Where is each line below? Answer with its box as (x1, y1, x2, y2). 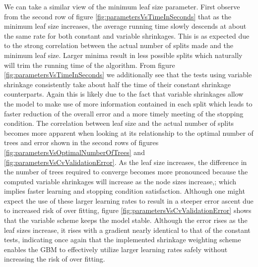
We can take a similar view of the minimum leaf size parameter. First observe (4, 1, 240, 11)
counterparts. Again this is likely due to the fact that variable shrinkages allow (4, 89, 244, 99)
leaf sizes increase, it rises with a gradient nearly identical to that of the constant (4, 224, 251, 235)
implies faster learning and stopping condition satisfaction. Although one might (4, 186, 245, 196)
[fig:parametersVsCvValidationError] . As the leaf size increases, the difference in (4, 157, 247, 167)
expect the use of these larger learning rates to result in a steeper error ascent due (4, 195, 254, 206)
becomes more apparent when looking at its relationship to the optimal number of (4, 127, 254, 138)
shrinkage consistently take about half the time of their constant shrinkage (4, 79, 231, 89)
